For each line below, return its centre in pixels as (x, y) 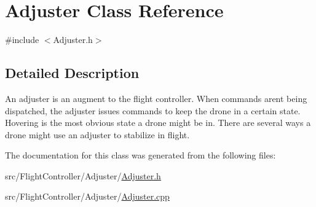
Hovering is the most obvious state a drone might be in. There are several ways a (158, 123)
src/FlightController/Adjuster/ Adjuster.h (83, 175)
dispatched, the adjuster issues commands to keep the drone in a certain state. (153, 110)
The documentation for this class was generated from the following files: (140, 155)
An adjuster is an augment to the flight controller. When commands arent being (156, 98)
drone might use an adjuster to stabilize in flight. (97, 134)
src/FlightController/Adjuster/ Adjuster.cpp (87, 196)
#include (22, 40)
